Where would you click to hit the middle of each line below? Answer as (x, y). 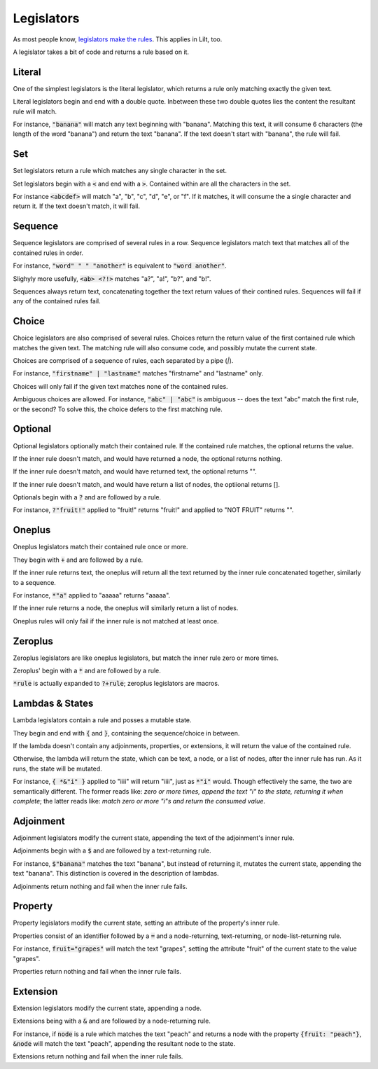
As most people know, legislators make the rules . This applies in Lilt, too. (118, 39)
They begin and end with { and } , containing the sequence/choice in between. (126, 733)
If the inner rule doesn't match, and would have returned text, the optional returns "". (135, 471)
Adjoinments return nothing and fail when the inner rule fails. (100, 886)
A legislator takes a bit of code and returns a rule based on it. (101, 52)
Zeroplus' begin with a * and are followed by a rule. (87, 670)
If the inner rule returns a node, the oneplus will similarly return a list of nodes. (126, 608)
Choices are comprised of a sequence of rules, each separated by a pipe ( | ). (123, 361)
